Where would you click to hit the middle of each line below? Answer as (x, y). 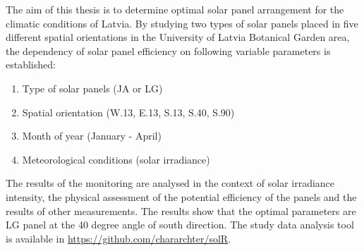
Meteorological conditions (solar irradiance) (116, 159)
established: (31, 65)
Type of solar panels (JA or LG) (92, 88)
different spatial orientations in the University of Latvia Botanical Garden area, (178, 37)
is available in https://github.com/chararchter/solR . (119, 238)
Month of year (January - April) (92, 136)
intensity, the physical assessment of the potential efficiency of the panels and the (181, 196)
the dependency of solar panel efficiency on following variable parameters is (168, 50)
